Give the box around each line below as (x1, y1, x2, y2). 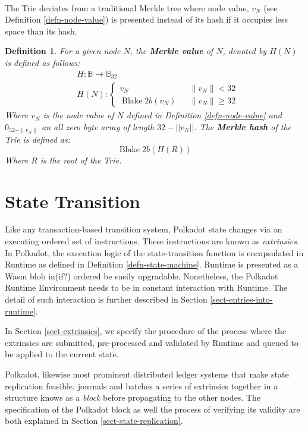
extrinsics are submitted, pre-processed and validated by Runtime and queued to (5, 336, 298, 348)
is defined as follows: (5, 56, 80, 68)
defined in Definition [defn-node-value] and (126, 109, 282, 121)
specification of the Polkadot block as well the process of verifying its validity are (5, 402, 300, 415)
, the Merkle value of (130, 45, 213, 57)
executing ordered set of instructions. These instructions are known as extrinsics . (5, 235, 299, 247)
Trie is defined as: (5, 133, 71, 146)
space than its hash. (5, 24, 77, 37)
